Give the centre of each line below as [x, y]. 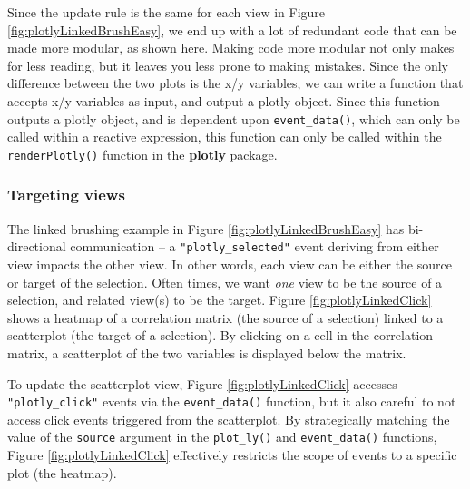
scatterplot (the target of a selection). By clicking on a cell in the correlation [220, 335]
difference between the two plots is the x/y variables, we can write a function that [235, 83]
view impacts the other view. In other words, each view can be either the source [230, 264]
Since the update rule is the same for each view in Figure [166, 12]
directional [37, 246]
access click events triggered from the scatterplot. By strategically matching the [229, 419]
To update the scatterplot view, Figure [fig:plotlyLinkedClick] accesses [202, 383]
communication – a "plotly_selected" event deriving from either [255, 246]
